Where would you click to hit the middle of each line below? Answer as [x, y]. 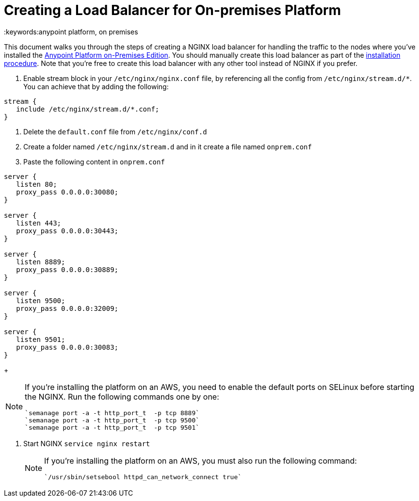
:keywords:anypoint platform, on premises [71, 32]
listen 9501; [41, 339]
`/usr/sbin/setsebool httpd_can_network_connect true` [143, 477]
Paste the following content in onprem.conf [94, 162]
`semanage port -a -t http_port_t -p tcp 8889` [112, 413]
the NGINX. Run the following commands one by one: [122, 396]
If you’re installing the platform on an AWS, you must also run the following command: [201, 461]
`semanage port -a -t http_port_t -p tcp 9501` [112, 427]
